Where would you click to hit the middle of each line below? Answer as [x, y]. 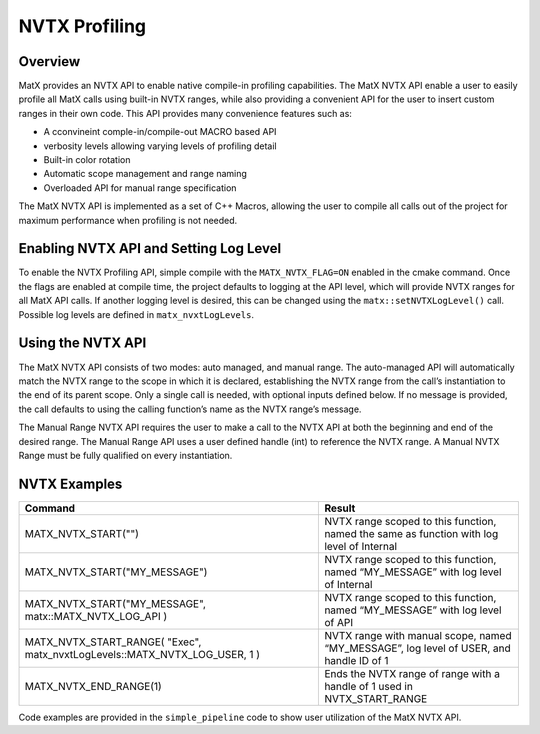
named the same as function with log [411, 533]
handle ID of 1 [356, 660]
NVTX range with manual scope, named [418, 635]
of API [339, 622]
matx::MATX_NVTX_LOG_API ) [96, 616]
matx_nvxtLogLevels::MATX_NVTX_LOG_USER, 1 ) [142, 654]
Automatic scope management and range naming [145, 174]
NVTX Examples [70, 483]
